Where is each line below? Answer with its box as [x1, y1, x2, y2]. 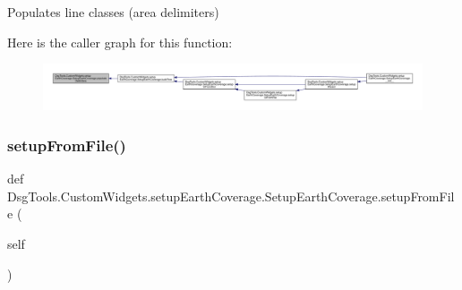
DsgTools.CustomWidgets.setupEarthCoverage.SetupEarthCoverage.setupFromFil [7, 186, 455, 205]
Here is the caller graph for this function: [7, 32, 233, 51]
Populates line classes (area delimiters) [7, 3, 219, 21]
